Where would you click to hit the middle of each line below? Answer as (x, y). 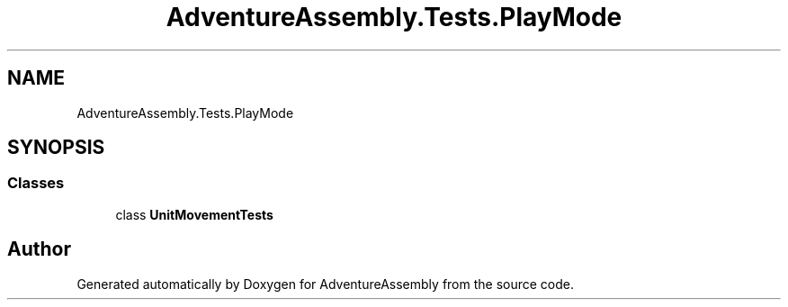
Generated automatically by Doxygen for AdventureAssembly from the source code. (326, 284)
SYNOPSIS (56, 148)
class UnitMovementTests (194, 214)
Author (39, 249)
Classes (36, 183)
